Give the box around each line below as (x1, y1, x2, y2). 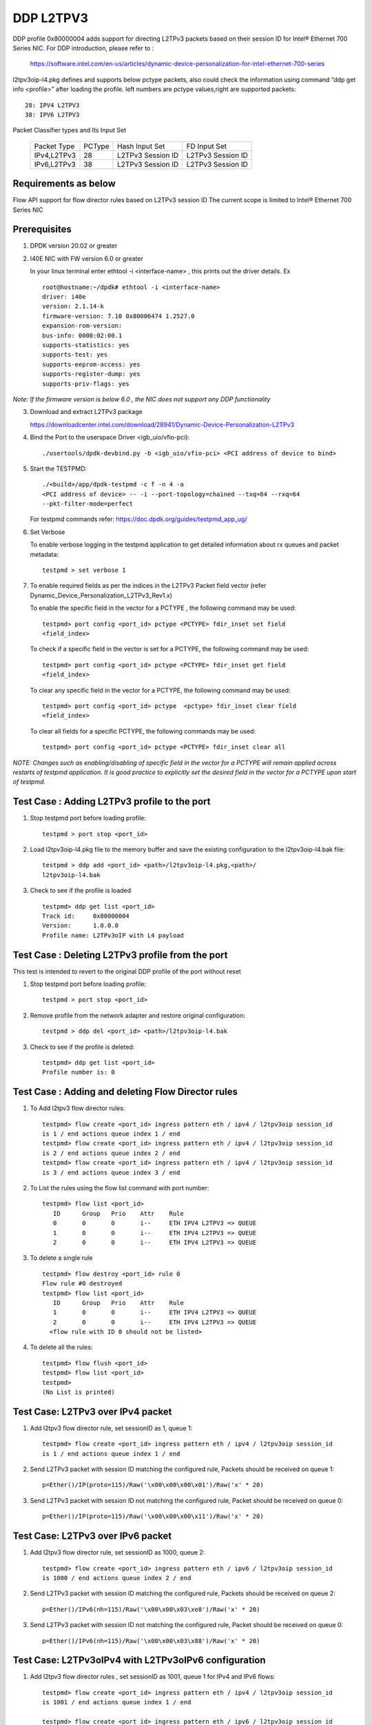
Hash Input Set (117, 141, 165, 151)
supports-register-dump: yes (42, 370, 141, 378)
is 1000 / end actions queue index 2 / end (42, 1574, 192, 1581)
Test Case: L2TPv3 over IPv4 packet (12, 1406, 172, 1417)
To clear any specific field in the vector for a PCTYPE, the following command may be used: (30, 686, 291, 694)
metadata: (30, 550, 59, 558)
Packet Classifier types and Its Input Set (12, 126, 127, 135)
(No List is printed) (42, 1388, 115, 1397)
